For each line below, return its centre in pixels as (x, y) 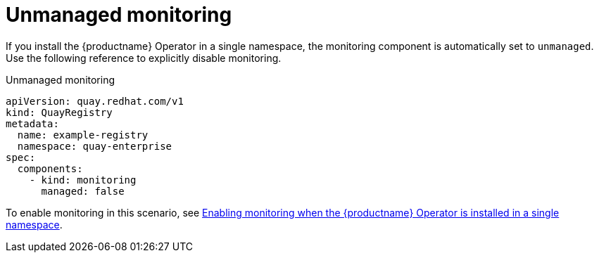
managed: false (83, 191)
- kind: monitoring (83, 180)
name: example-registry (83, 135)
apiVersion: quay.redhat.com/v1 (95, 101)
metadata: (32, 123)
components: (50, 168)
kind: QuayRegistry (59, 112)
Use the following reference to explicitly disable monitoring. (144, 58)
